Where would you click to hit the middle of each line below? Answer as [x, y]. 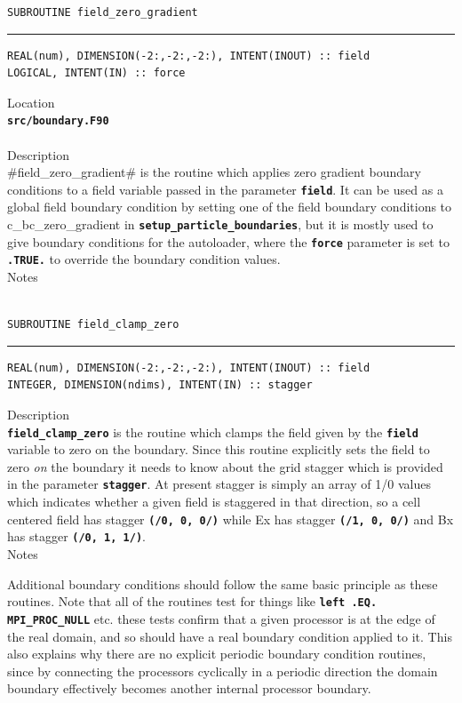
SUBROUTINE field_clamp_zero [93, 325]
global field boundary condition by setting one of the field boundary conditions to [230, 207]
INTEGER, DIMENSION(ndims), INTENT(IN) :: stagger [160, 385]
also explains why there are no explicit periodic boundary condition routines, [217, 654]
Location [31, 102]
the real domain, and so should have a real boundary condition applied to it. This [230, 636]
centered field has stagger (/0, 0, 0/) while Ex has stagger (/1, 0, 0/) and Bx [231, 519]
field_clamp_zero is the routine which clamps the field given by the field [213, 431]
